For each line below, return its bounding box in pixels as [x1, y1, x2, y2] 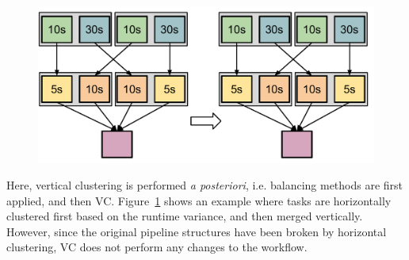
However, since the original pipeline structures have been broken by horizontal [6, 223, 387, 239]
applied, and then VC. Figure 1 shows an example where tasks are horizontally [6, 192, 392, 208]
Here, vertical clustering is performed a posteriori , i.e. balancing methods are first [6, 177, 403, 193]
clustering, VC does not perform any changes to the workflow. [6, 239, 308, 255]
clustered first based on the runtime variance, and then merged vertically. [6, 208, 363, 224]
